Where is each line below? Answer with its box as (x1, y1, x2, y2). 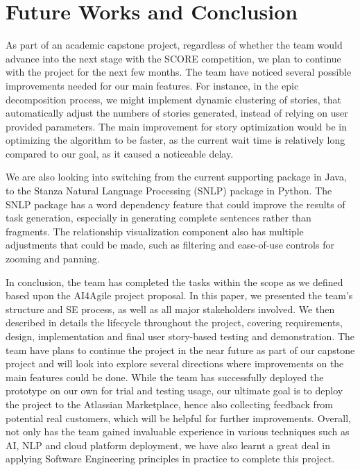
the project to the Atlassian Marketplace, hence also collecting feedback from (6, 396, 334, 411)
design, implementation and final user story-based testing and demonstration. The (6, 329, 355, 343)
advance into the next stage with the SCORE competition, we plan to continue (6, 51, 341, 65)
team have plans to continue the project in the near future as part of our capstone (6, 342, 355, 357)
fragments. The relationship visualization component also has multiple (6, 224, 304, 238)
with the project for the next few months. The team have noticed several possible (6, 65, 352, 79)
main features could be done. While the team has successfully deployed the (6, 369, 324, 384)
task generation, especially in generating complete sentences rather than (6, 210, 311, 225)
